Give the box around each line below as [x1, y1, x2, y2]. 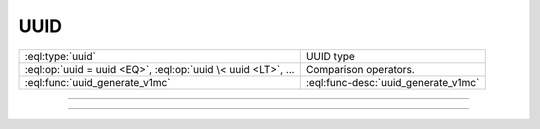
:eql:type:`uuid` [24, 49, 97, 63]
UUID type [305, 49, 355, 63]
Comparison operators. [305, 62, 415, 76]
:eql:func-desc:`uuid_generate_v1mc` [305, 75, 480, 89]
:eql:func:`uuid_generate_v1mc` [24, 75, 171, 89]
